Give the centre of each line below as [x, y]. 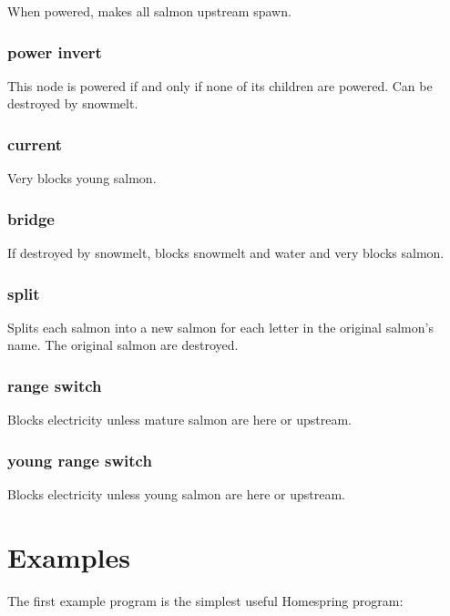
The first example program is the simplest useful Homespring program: [205, 600]
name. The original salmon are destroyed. [123, 345]
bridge [31, 218]
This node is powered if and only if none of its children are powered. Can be [220, 85]
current [35, 144]
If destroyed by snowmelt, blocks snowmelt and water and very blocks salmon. [226, 253]
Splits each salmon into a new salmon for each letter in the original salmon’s [220, 327]
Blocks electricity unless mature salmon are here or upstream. [179, 420]
